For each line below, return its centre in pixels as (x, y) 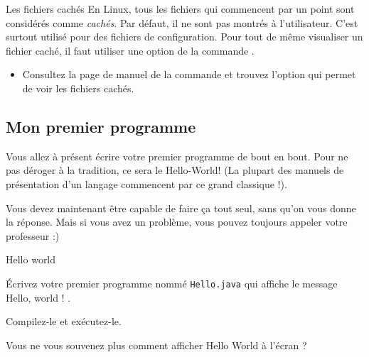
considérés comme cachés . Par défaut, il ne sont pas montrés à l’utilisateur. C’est (182, 22)
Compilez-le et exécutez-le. (64, 321)
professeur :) (33, 235)
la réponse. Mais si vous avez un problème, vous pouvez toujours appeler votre (177, 222)
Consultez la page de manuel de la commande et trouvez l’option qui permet (189, 74)
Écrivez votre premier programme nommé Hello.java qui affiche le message (172, 283)
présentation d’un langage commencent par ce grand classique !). (146, 183)
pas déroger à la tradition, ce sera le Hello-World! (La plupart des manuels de (175, 170)
